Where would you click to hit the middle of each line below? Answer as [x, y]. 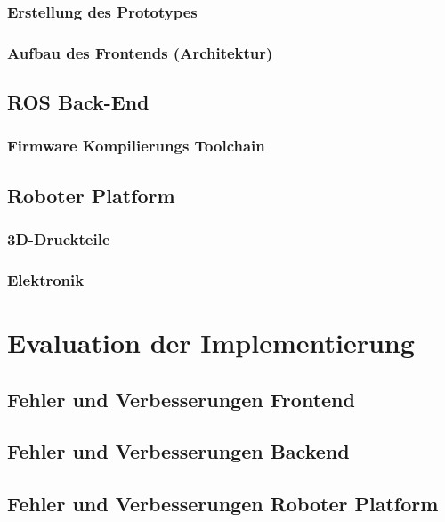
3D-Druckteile [59, 239]
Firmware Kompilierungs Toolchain [136, 146]
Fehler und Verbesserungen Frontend [181, 399]
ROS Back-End [78, 102]
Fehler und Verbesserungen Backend [178, 451]
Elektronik [46, 279]
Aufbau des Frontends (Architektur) [140, 52]
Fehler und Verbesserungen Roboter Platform [223, 504]
